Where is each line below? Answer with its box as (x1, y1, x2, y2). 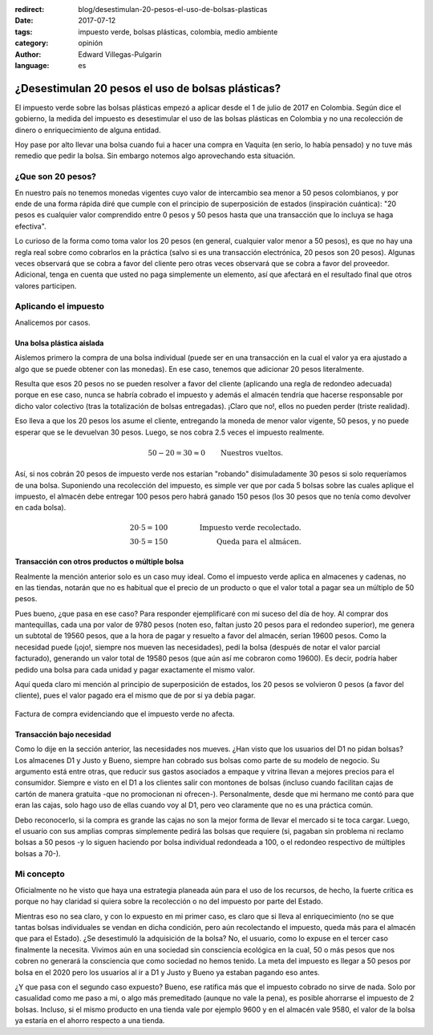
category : (14, 38, 49, 48)
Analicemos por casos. (14, 317, 91, 327)
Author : (14, 49, 42, 59)
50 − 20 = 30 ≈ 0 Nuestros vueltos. (148, 448, 284, 457)
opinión (78, 38, 103, 48)
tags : (14, 26, 33, 36)
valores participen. (14, 281, 77, 290)
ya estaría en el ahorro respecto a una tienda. (14, 1016, 165, 1025)
